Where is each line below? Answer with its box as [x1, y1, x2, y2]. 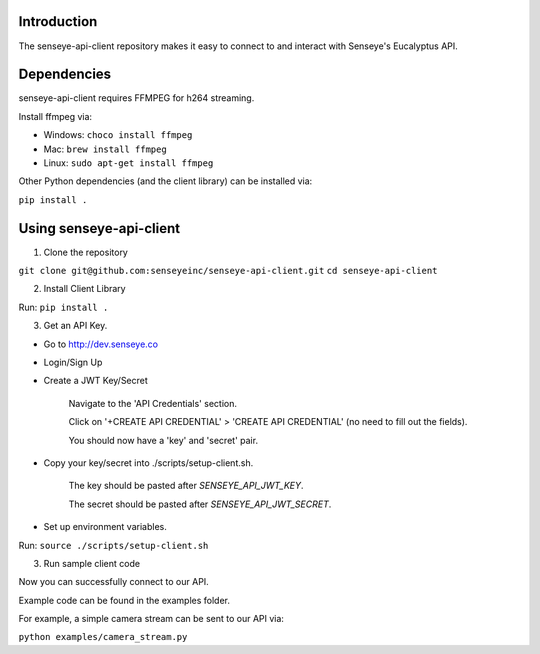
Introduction [18, 13, 98, 30]
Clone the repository [43, 246, 129, 258]
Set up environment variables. [43, 521, 167, 533]
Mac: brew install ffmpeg [43, 143, 167, 155]
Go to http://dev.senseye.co [43, 338, 159, 350]
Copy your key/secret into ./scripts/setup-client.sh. [43, 456, 254, 469]
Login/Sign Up [43, 356, 103, 369]
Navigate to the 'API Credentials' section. [68, 397, 237, 409]
